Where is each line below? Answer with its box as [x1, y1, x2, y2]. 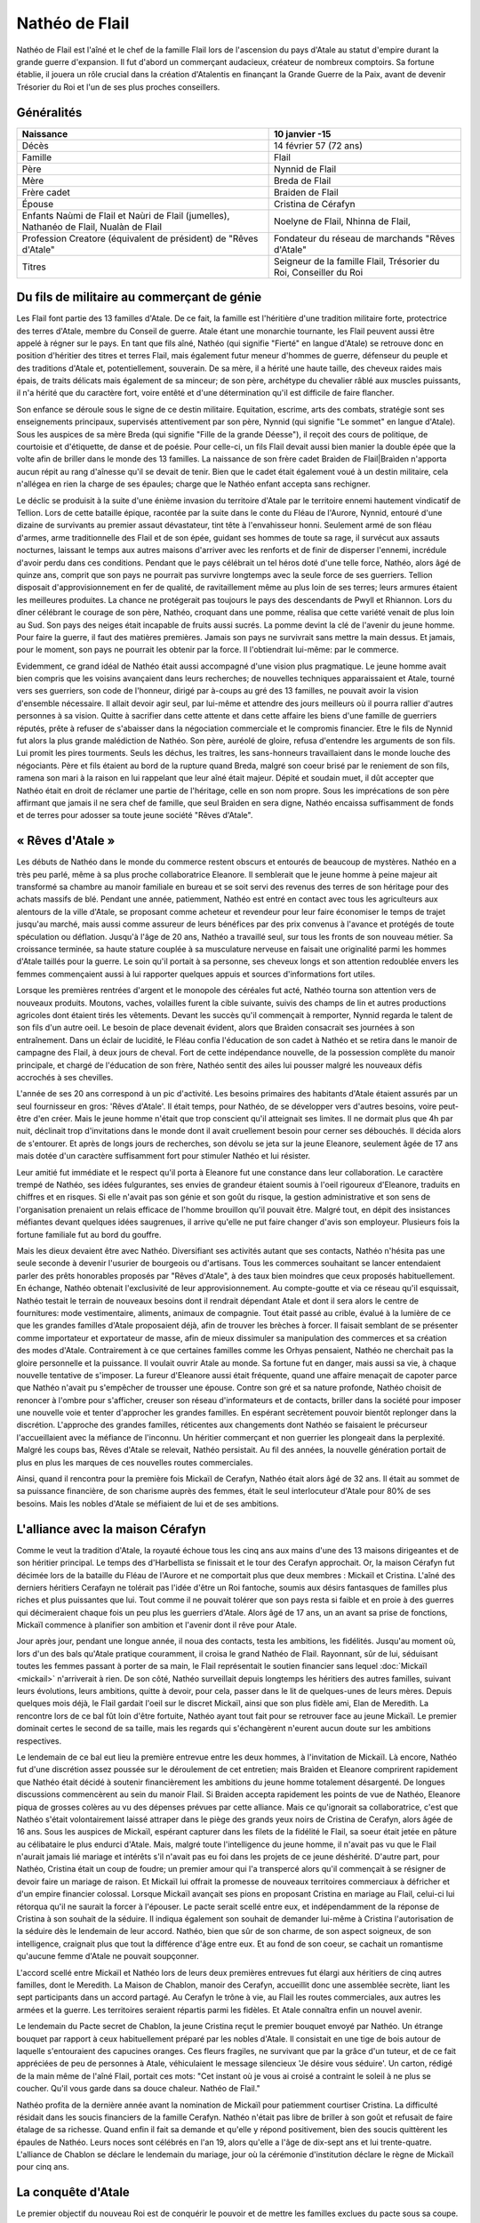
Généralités [16, 105, 83, 120]
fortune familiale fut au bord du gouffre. [16, 1229, 162, 1240]
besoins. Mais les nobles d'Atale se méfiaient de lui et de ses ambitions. [16, 1498, 279, 1509]
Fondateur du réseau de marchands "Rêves [273, 232, 455, 245]
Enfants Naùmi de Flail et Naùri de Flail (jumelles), [21, 209, 230, 221]
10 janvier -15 [273, 127, 332, 140]
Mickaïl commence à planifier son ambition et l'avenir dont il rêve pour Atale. [16, 1619, 298, 1631]
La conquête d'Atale [16, 2185, 131, 2200]
